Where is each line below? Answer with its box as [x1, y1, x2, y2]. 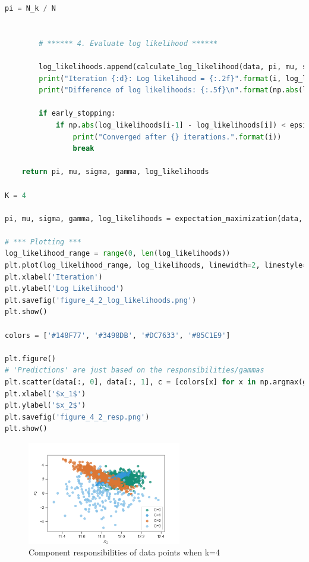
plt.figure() [5, 354, 56, 363]
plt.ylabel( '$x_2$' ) [5, 401, 86, 410]
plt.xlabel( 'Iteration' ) [5, 272, 103, 281]
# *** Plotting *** [5, 237, 81, 246]
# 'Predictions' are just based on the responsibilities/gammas [5, 366, 264, 375]
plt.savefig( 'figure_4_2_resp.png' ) [5, 412, 150, 421]
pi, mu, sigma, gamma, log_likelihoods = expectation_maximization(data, [5, 214, 303, 223]
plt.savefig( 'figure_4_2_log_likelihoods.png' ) [5, 296, 197, 305]
